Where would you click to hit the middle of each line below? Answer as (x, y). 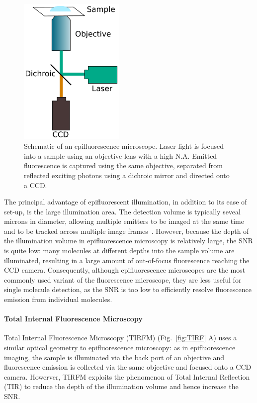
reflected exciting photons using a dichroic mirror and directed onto (127, 175)
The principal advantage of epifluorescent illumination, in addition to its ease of (126, 202)
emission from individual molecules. (58, 299)
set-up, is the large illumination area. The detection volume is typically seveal (122, 211)
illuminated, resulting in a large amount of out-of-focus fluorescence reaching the (127, 260)
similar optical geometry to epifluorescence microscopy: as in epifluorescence (120, 348)
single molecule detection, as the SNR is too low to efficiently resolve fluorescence (128, 289)
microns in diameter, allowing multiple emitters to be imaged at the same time (124, 221)
